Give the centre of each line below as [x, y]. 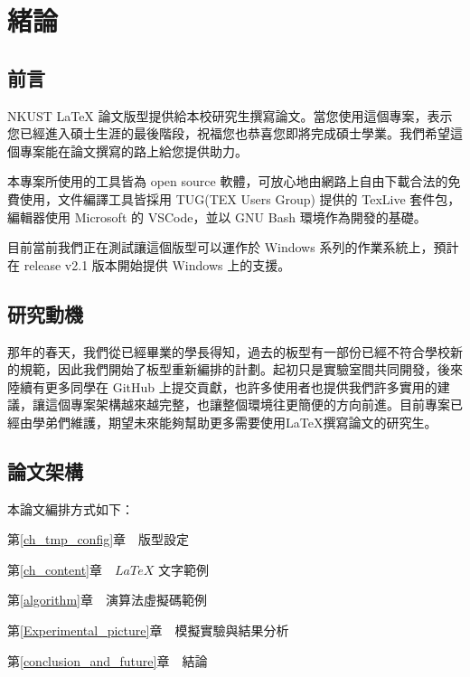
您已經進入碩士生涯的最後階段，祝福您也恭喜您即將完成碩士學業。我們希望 [229, 133]
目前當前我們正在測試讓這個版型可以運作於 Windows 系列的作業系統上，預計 [233, 247]
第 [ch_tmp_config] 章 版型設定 [99, 539]
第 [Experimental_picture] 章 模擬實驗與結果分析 [148, 630]
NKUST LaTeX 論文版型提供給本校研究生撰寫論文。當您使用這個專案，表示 [230, 115]
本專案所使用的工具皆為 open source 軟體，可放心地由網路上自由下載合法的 [228, 181]
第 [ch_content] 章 [55, 569]
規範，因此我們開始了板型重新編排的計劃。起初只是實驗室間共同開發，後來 [241, 369]
